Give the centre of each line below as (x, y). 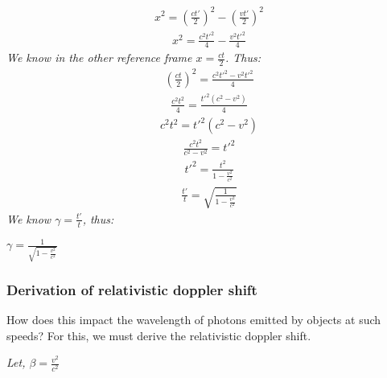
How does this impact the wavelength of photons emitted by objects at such (194, 320)
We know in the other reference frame (99, 58)
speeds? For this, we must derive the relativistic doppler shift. (159, 335)
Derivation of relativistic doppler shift (132, 289)
